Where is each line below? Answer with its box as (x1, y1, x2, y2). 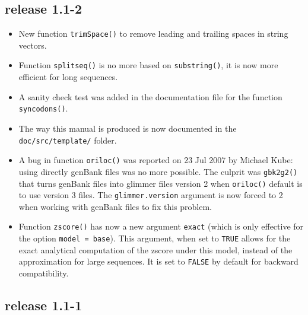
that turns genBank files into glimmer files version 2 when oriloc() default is (18, 177, 303, 189)
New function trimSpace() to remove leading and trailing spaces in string (18, 27, 288, 40)
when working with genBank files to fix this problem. (18, 200, 212, 212)
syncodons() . (18, 102, 68, 114)
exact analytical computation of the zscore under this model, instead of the (18, 243, 293, 256)
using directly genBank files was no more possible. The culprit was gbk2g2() (18, 165, 298, 177)
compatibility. (18, 266, 69, 279)
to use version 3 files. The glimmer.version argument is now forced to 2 (18, 189, 283, 201)
